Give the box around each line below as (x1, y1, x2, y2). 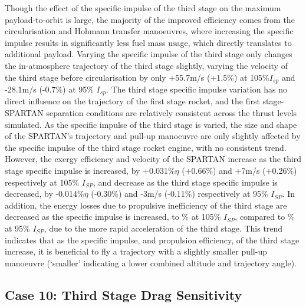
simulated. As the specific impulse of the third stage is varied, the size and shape (5, 118, 297, 130)
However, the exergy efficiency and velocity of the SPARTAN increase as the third (5, 153, 302, 165)
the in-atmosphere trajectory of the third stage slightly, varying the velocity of (5, 59, 288, 71)
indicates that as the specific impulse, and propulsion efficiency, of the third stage (5, 233, 300, 246)
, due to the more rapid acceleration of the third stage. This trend (44, 222, 283, 234)
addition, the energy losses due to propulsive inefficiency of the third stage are (5, 199, 287, 211)
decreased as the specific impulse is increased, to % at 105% (5, 210, 221, 223)
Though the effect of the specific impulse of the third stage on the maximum (5, 2, 281, 14)
